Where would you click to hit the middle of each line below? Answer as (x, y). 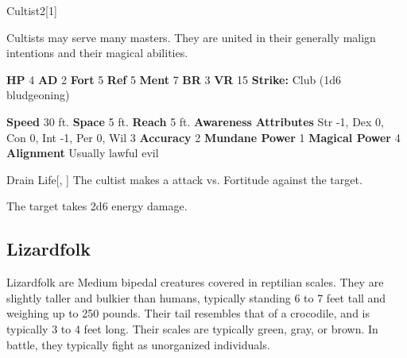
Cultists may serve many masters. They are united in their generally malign (191, 37)
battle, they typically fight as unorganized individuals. (138, 344)
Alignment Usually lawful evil (83, 153)
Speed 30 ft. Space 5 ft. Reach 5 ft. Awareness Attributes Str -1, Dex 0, (195, 121)
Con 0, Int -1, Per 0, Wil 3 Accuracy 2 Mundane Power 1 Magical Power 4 (203, 137)
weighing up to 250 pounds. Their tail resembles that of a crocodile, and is (188, 313)
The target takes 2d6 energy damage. (97, 206)
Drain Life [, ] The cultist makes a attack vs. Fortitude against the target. (184, 179)
